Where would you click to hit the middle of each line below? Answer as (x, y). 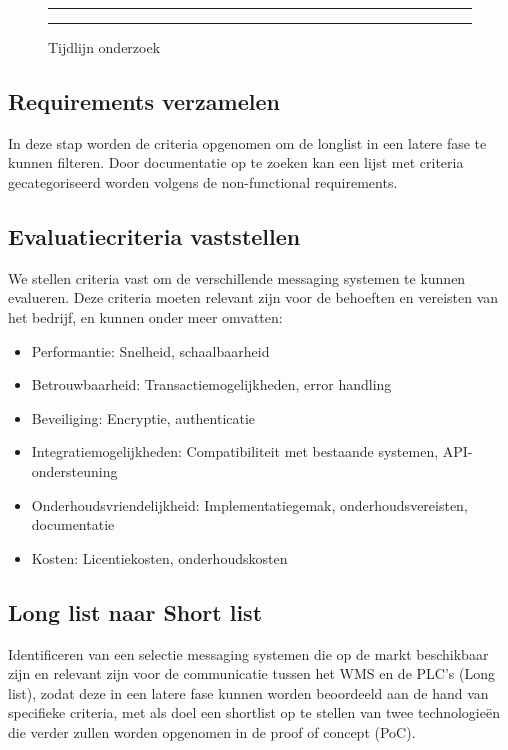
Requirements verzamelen (144, 100)
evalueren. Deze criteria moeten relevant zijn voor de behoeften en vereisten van (253, 297)
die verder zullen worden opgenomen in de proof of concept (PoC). (212, 731)
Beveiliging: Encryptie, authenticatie (143, 417)
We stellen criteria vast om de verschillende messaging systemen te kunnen (237, 277)
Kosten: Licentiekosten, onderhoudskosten (159, 557)
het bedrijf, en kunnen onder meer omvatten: (145, 316)
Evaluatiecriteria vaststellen (154, 235)
